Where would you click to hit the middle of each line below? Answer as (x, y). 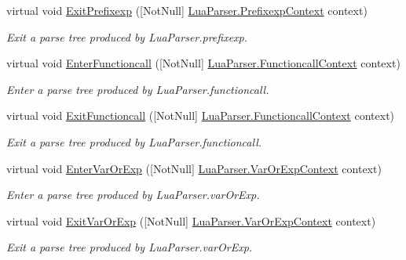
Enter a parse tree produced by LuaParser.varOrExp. (133, 195)
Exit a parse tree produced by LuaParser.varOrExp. (130, 247)
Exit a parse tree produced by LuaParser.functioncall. (134, 141)
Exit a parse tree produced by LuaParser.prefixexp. (127, 36)
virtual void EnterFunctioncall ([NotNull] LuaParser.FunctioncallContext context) (203, 63)
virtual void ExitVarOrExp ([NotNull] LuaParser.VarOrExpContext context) (191, 220)
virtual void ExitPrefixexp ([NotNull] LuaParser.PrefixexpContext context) (187, 10)
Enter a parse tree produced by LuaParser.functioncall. (138, 89)
